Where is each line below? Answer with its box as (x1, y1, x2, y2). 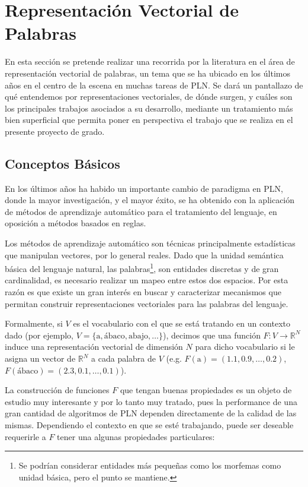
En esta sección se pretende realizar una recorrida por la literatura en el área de (5, 55, 295, 68)
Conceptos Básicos (5, 154, 120, 172)
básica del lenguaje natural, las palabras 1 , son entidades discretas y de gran (5, 261, 279, 274)
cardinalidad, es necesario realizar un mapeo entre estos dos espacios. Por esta (5, 274, 288, 286)
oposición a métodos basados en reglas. (5, 217, 146, 229)
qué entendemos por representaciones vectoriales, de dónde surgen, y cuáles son (5, 90, 293, 103)
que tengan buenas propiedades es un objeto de (120, 384, 292, 396)
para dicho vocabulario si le (195, 340, 295, 353)
